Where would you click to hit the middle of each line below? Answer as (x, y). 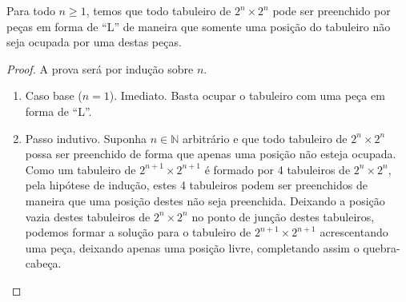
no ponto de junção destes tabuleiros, (283, 216)
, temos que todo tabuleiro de (159, 10)
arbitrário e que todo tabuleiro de (265, 138)
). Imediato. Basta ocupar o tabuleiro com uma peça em (247, 95)
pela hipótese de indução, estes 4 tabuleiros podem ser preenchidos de (196, 185)
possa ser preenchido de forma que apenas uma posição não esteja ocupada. (211, 154)
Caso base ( (54, 95)
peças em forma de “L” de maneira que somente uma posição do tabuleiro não (199, 26)
